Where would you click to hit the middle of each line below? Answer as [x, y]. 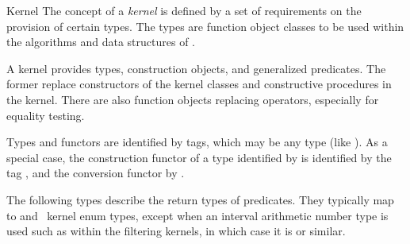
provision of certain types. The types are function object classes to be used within [205, 26]
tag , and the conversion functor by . [96, 173]
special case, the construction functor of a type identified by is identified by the [199, 157]
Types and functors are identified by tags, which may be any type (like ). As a [197, 142]
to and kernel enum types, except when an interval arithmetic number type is [197, 215]
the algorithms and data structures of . [101, 42]
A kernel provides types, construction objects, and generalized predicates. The [196, 68]
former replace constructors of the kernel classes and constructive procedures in [199, 84]
